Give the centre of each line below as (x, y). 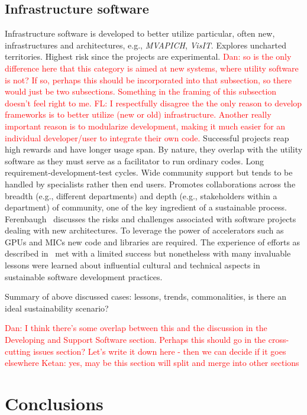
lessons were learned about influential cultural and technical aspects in (133, 265)
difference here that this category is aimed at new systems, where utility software (152, 68)
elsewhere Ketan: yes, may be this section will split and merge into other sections (152, 363)
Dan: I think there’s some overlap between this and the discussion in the (136, 328)
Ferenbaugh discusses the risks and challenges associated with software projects (151, 218)
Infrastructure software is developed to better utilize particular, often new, (140, 33)
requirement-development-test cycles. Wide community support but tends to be (149, 172)
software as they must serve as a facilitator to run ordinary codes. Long (134, 161)
